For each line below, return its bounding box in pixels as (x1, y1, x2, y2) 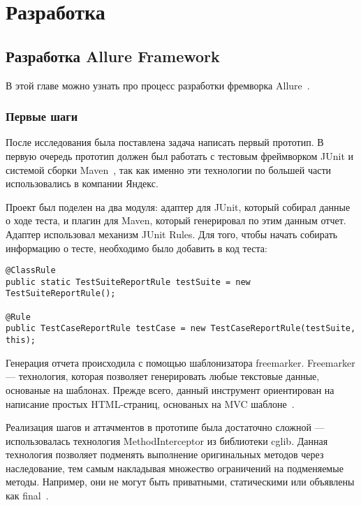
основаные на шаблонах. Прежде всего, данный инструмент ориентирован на (6, 382, 334, 397)
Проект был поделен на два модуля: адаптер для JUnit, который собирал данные (6, 199, 351, 214)
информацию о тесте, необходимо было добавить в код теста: (6, 240, 267, 255)
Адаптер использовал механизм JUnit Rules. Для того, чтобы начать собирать (6, 226, 338, 241)
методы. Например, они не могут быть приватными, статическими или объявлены (6, 474, 355, 489)
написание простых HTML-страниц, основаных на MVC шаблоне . (6, 396, 295, 411)
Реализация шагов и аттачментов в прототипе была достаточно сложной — (6, 420, 325, 434)
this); (6, 335, 36, 346)
